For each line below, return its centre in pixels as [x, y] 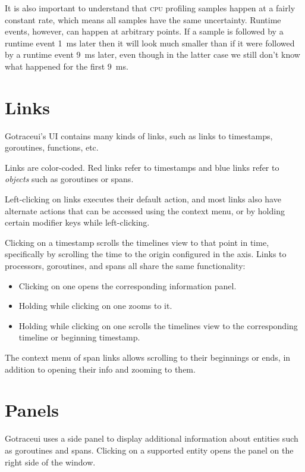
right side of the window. [50, 462]
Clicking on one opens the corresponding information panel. [128, 285]
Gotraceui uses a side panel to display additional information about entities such [152, 438]
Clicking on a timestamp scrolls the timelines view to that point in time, [137, 242]
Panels [32, 410]
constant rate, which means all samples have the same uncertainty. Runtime [143, 19]
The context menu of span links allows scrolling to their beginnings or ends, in [148, 357]
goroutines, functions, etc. [52, 147]
